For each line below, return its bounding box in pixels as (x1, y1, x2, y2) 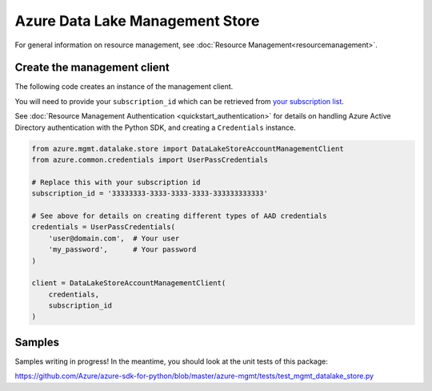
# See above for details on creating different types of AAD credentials (31, 211, 327, 220)
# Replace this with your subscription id (31, 177, 201, 187)
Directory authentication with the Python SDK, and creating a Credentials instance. (14, 123, 296, 132)
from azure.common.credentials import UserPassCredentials (31, 155, 268, 164)
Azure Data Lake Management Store (14, 12, 260, 30)
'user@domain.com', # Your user (48, 233, 180, 243)
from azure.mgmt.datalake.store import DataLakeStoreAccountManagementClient (31, 144, 344, 153)
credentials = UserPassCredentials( (31, 223, 176, 232)
